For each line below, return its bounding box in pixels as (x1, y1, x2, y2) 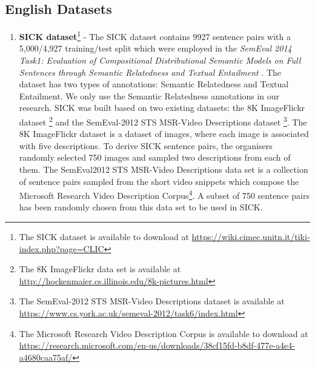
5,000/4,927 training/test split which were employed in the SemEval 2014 (19, 42, 292, 55)
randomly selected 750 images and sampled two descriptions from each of (19, 151, 291, 164)
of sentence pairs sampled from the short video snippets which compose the (19, 175, 299, 187)
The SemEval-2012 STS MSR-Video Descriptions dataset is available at (19, 295, 285, 307)
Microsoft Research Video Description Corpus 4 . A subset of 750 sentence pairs (19, 187, 310, 201)
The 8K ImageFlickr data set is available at (19, 263, 181, 275)
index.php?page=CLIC (19, 242, 104, 255)
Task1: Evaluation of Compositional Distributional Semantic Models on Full (19, 54, 301, 67)
